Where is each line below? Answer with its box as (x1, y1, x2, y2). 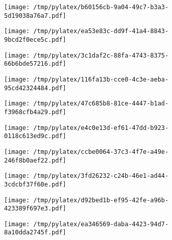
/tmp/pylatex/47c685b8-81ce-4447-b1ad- (33, 100, 169, 108)
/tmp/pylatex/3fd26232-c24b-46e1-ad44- (33, 172, 169, 180)
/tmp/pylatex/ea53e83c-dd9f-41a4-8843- (33, 28, 169, 35)
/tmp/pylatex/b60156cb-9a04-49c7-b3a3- (33, 4, 169, 11)
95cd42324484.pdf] (4, 84, 66, 92)
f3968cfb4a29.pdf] (4, 108, 66, 116)
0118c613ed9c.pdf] (4, 132, 66, 140)
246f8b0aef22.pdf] (4, 156, 66, 164)
